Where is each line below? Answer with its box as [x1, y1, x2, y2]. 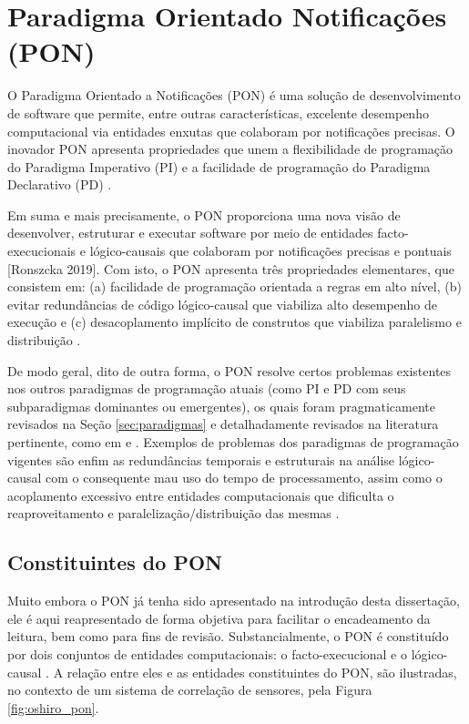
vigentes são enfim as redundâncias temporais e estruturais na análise [7, 450, 395, 469]
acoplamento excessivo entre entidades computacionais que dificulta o [7, 485, 394, 505]
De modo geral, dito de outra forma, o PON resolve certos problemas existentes [7, 361, 452, 380]
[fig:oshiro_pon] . [7, 698, 99, 717]
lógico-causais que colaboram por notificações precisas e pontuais [89, 241, 452, 260]
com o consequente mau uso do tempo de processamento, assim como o [46, 468, 443, 487]
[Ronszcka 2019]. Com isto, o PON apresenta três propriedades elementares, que [7, 259, 454, 278]
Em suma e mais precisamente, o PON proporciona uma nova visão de [7, 205, 401, 224]
